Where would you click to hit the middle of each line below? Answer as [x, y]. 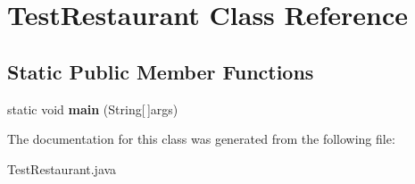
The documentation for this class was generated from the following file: [201, 139]
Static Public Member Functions [161, 71]
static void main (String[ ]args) [93, 109]
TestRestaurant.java [62, 168]
